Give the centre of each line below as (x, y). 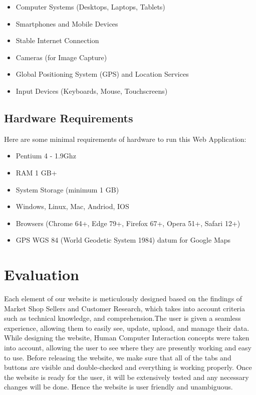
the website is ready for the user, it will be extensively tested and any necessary (126, 377)
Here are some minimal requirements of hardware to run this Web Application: (125, 139)
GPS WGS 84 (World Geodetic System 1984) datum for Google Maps (123, 240)
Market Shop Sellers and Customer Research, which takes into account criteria (124, 308)
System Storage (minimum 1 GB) (67, 189)
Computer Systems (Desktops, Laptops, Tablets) (90, 7)
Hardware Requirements (69, 118)
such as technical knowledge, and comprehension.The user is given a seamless (122, 318)
